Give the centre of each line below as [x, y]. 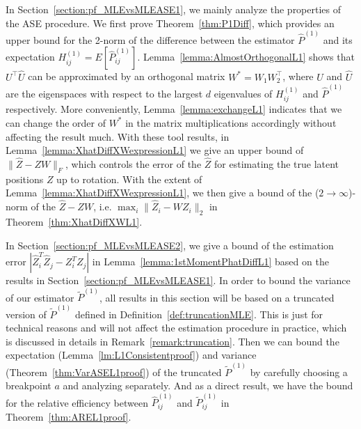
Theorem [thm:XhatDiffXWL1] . [74, 221]
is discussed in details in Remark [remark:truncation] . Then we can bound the [173, 341]
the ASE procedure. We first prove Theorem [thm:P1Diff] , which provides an [170, 23]
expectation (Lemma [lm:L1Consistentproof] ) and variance [131, 355]
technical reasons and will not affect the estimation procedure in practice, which [176, 328]
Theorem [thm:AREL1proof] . [69, 416]
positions [25, 179]
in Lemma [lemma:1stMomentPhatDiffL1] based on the [210, 262]
